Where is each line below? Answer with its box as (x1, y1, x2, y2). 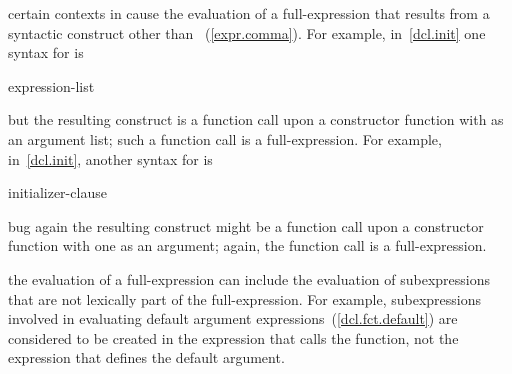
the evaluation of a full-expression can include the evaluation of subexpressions (8, 268, 491, 289)
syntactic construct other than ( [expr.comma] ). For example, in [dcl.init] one (8, 22, 486, 43)
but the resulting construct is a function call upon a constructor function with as (8, 109, 504, 130)
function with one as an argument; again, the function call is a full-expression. (8, 235, 487, 256)
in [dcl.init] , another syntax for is (8, 148, 213, 169)
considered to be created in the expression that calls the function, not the (8, 327, 459, 348)
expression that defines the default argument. (8, 347, 285, 368)
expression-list (8, 75, 95, 96)
